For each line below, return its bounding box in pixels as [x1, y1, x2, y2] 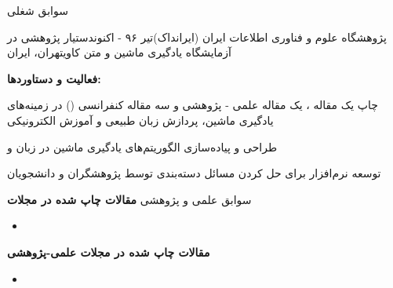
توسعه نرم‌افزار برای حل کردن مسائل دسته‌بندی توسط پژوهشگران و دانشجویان [7, 165, 381, 181]
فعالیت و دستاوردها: [7, 70, 101, 86]
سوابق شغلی [7, 2, 68, 18]
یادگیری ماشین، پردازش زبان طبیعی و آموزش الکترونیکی [7, 111, 274, 128]
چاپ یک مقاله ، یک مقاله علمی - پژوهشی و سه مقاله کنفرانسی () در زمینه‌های [7, 97, 378, 113]
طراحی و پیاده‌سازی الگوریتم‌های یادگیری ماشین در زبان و [7, 138, 278, 155]
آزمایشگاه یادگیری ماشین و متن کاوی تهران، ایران [7, 44, 231, 60]
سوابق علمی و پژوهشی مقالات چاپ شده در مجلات [7, 191, 252, 207]
